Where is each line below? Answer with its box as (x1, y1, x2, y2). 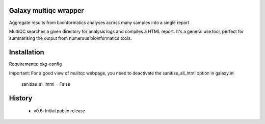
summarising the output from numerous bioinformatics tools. (9, 35, 132, 41)
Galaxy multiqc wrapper (9, 6, 84, 15)
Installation (9, 48, 44, 56)
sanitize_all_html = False (21, 81, 71, 87)
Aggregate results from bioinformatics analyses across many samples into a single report (9, 20, 189, 25)
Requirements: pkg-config (9, 61, 62, 67)
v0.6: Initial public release (33, 108, 85, 114)
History (9, 94, 33, 102)
